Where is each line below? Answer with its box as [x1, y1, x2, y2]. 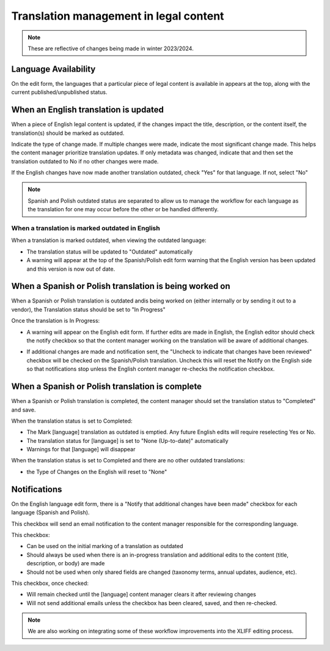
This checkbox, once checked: [11, 579, 89, 587]
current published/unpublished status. [11, 89, 108, 96]
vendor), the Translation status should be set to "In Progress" [11, 306, 166, 313]
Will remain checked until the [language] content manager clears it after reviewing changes [26, 591, 257, 598]
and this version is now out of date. [26, 265, 116, 273]
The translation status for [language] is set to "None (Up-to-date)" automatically [26, 437, 229, 444]
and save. [11, 406, 36, 413]
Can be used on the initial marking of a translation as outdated [26, 543, 183, 550]
